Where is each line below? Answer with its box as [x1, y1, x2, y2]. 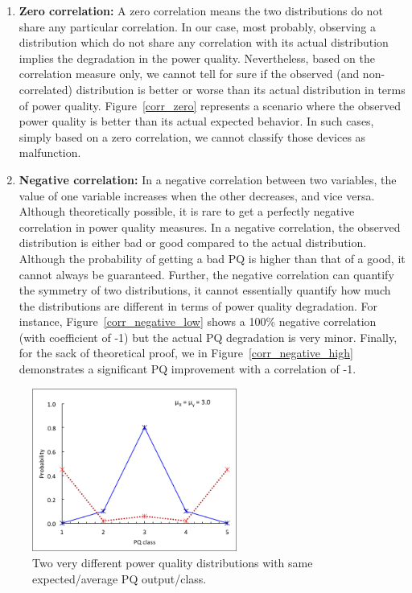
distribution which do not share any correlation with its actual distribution [19, 34, 389, 51]
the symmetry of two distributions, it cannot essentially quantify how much [19, 282, 391, 299]
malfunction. [19, 144, 81, 161]
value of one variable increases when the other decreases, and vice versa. [19, 187, 375, 204]
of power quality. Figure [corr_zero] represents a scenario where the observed [19, 97, 401, 113]
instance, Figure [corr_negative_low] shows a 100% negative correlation [19, 313, 377, 330]
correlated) [19, 80, 72, 97]
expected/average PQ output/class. [32, 570, 207, 587]
